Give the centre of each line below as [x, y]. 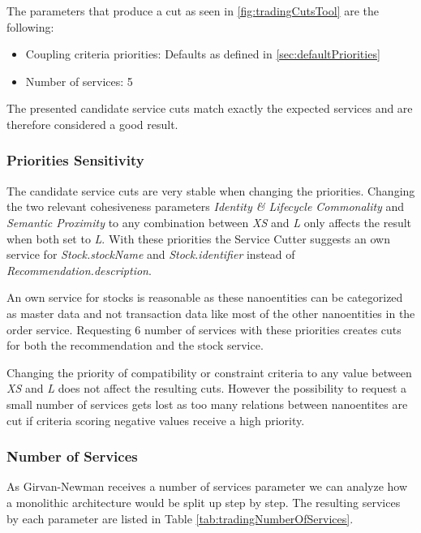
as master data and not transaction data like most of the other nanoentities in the [211, 313]
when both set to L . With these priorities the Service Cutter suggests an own [198, 238]
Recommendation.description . [79, 270]
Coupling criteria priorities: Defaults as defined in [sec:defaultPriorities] [203, 54]
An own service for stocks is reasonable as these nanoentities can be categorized [205, 297]
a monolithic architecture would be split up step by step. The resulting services [204, 502]
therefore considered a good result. [92, 124]
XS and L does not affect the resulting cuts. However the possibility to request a [207, 388]
